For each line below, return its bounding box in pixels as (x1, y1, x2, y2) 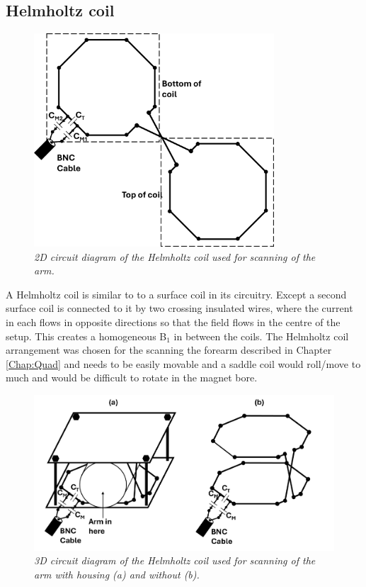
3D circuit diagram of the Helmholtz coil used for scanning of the (34, 553, 316, 568)
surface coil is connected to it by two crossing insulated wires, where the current (6, 301, 353, 315)
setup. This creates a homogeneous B (6, 328, 167, 343)
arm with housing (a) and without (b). (34, 566, 200, 581)
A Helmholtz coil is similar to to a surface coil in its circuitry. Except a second (6, 286, 347, 301)
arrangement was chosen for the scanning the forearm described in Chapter (6, 342, 332, 357)
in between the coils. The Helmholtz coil (173, 328, 349, 343)
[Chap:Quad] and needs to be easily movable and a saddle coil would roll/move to (6, 356, 361, 371)
